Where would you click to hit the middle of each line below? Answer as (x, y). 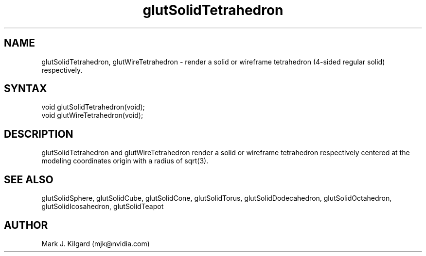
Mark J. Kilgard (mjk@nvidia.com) (96, 243)
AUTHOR (26, 225)
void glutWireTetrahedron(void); (92, 115)
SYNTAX (26, 89)
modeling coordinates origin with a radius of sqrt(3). (125, 161)
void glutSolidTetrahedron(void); (93, 107)
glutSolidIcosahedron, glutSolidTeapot (103, 207)
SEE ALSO (29, 179)
